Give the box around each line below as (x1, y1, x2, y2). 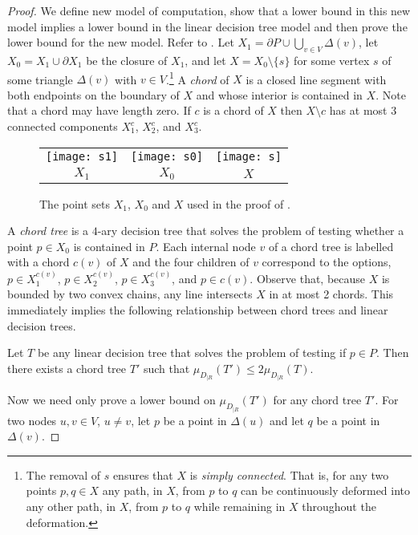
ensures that (112, 466, 173, 483)
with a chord (7, 253, 70, 270)
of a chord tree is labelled (268, 237, 394, 254)
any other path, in (26, 497, 116, 514)
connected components (7, 118, 118, 135)
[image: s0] (131, 149, 204, 163)
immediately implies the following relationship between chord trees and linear (7, 301, 388, 318)
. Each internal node (156, 237, 256, 254)
